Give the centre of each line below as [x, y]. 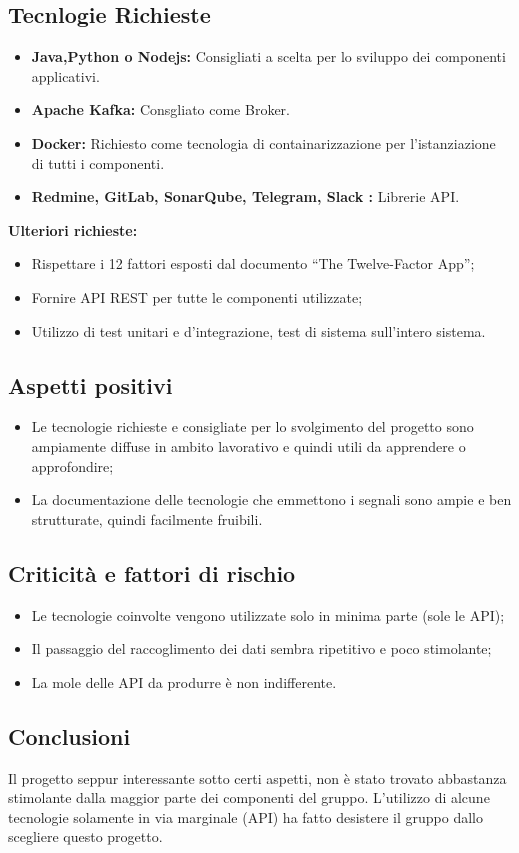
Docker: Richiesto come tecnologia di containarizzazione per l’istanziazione [263, 142]
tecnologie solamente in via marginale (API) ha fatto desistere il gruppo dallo [245, 816]
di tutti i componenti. [98, 162]
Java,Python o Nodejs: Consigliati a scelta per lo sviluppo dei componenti [268, 56]
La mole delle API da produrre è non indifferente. [184, 681]
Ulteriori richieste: [73, 229]
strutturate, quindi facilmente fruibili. [147, 518]
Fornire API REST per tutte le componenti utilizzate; [197, 296]
